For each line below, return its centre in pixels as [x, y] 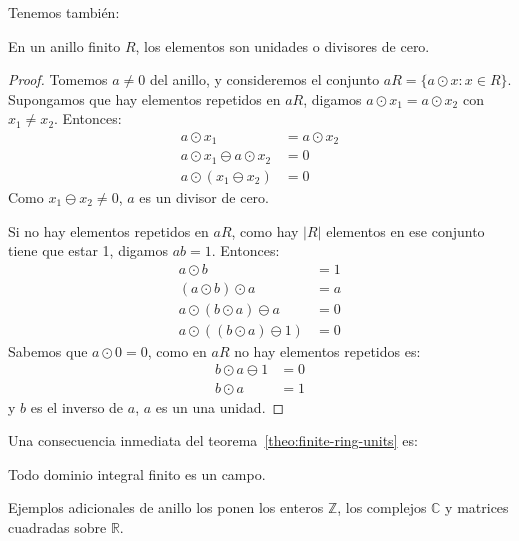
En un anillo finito [64, 45]
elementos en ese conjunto [405, 230]
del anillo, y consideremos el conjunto [264, 79]
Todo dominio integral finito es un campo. [137, 473]
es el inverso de [77, 406]
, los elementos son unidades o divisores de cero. [282, 45]
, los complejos [382, 507]
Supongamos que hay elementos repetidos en [144, 98]
